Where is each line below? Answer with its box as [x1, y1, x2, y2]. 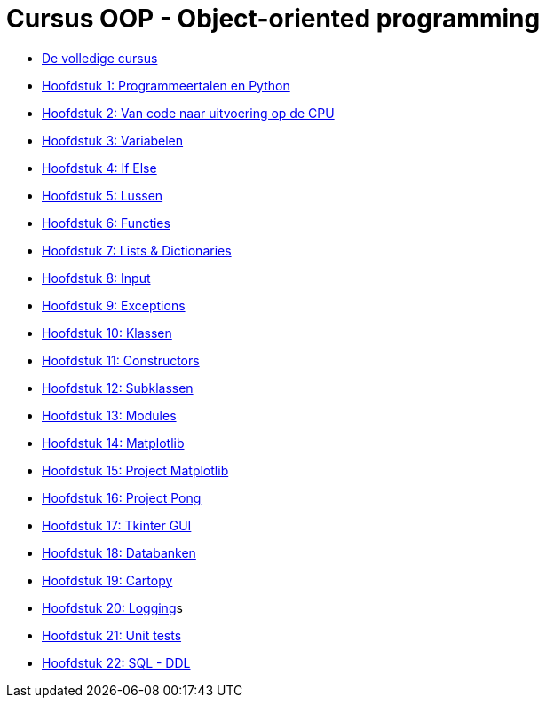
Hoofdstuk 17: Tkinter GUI [42, 517, 192, 533]
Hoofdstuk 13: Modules [42, 407, 177, 423]
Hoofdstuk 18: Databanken [42, 544, 196, 560]
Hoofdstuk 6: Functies [42, 215, 170, 231]
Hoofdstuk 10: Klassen [42, 325, 172, 341]
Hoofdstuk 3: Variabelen [42, 132, 184, 148]
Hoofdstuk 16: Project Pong [42, 490, 202, 505]
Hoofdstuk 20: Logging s [42, 599, 183, 615]
